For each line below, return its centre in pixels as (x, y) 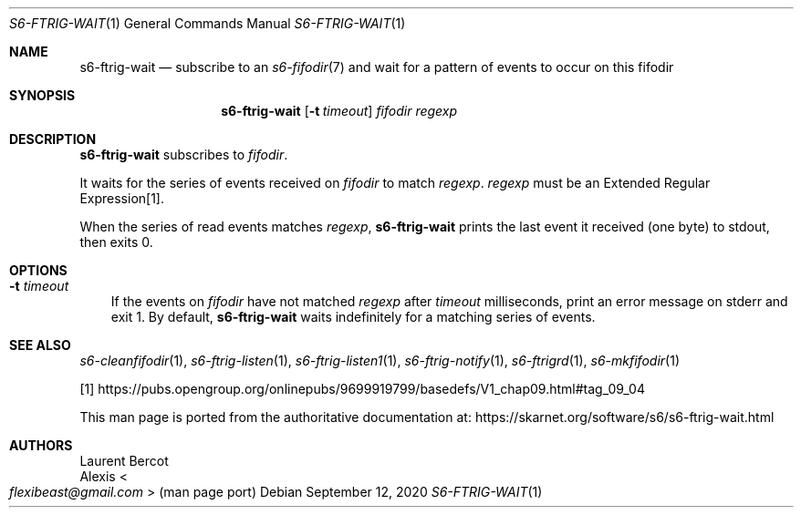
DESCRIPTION (53, 139)
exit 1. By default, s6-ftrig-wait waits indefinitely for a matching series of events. (353, 317)
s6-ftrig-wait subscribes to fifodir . (184, 154)
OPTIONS (38, 270)
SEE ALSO (40, 345)
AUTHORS (41, 445)
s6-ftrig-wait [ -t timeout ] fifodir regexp (339, 111)
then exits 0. (116, 242)
